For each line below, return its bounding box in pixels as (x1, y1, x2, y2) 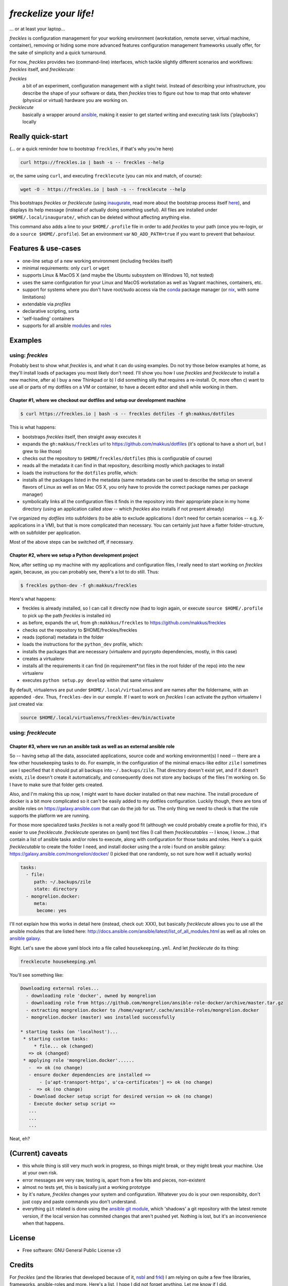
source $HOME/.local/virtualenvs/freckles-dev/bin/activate (20, 715, 175, 721)
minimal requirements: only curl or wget (22, 265, 110, 271)
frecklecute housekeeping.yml (20, 958, 97, 964)
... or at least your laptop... (9, 26, 65, 32)
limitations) (22, 294, 46, 300)
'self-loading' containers (22, 315, 75, 321)
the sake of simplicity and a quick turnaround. (9, 49, 107, 56)
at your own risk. (22, 1170, 58, 1176)
